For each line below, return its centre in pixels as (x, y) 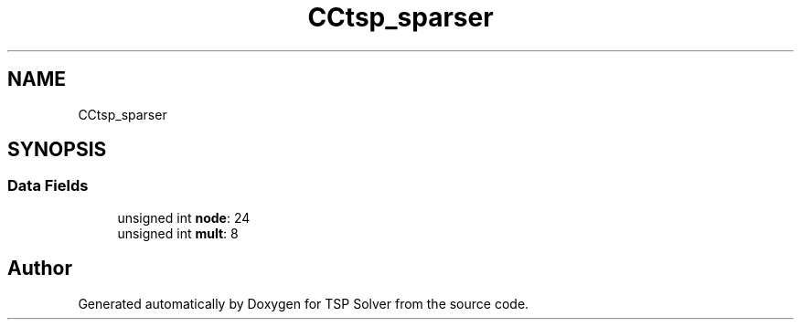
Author (40, 269)
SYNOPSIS (57, 150)
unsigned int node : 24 (184, 217)
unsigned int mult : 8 (178, 233)
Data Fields (48, 186)
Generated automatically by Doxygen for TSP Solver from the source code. (304, 303)
